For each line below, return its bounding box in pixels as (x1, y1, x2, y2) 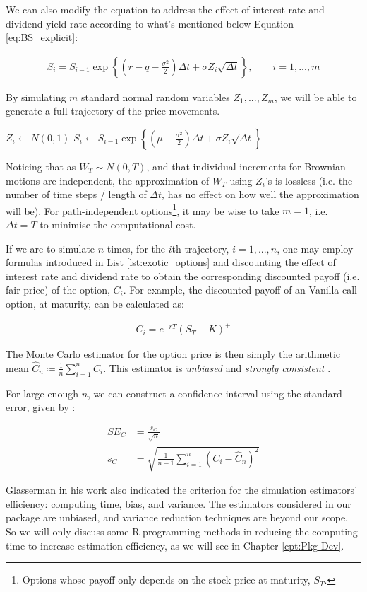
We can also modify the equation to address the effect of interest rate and (6, 2, 325, 16)
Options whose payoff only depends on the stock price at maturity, (22, 572, 311, 587)
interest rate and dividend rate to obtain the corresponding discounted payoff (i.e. (6, 268, 360, 283)
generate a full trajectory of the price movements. (6, 103, 220, 118)
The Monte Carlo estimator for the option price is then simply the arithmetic (6, 347, 341, 361)
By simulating (6, 89, 66, 104)
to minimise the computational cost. (40, 217, 196, 232)
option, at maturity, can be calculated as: (6, 296, 184, 310)
